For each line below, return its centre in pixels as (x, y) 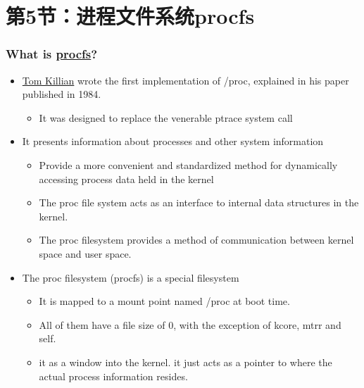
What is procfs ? (52, 54)
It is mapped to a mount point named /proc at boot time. (164, 301)
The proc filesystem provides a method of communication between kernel (196, 240)
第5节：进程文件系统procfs (130, 16)
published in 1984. (62, 94)
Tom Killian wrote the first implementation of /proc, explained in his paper (186, 80)
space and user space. (85, 253)
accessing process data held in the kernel (126, 179)
